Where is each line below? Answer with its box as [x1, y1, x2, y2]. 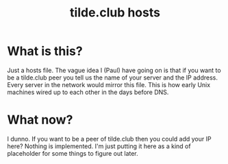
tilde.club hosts [69, 5, 161, 21]
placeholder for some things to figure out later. [7, 149, 138, 157]
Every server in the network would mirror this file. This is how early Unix [7, 80, 211, 89]
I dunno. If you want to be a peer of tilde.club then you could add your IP [7, 134, 212, 143]
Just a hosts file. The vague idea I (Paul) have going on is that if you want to [7, 66, 221, 74]
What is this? [7, 43, 84, 59]
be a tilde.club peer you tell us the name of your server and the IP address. [7, 73, 218, 82]
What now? [7, 112, 73, 128]
